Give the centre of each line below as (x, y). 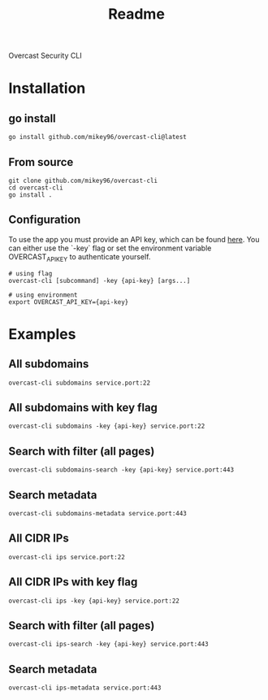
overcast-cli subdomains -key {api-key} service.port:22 (107, 426)
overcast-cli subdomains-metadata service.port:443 (97, 514)
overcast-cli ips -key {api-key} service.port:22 (94, 601)
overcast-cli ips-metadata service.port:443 (85, 688)
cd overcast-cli (36, 188)
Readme (136, 14)
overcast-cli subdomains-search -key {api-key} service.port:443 (121, 470)
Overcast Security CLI (45, 56)
